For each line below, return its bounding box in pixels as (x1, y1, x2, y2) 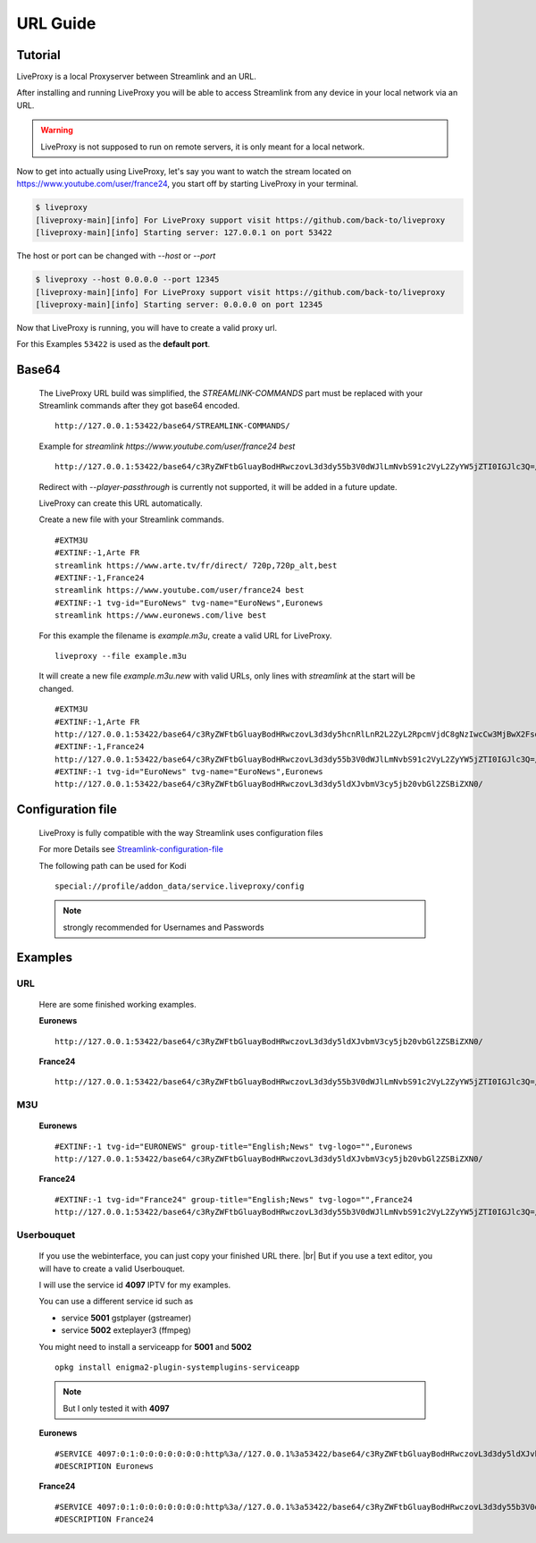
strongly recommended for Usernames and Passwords (63, 922, 264, 932)
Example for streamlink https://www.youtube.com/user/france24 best (38, 441, 296, 451)
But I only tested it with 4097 (63, 1403, 170, 1413)
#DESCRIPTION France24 (54, 1514, 155, 1524)
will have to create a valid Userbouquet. (38, 1263, 185, 1274)
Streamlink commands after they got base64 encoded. (38, 401, 240, 411)
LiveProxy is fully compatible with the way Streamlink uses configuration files (38, 827, 323, 838)
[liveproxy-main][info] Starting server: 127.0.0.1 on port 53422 (35, 228, 332, 238)
